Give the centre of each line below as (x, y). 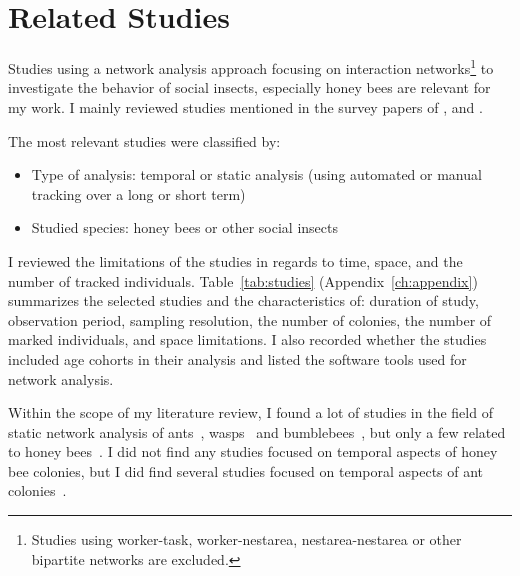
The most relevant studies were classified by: (144, 140)
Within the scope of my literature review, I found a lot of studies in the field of (250, 412)
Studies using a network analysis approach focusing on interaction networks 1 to (251, 66)
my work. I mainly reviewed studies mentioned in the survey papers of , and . (245, 106)
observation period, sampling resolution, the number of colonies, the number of (250, 319)
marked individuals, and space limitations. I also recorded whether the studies (247, 339)
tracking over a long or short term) (138, 193)
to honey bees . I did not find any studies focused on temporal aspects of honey (253, 451)
